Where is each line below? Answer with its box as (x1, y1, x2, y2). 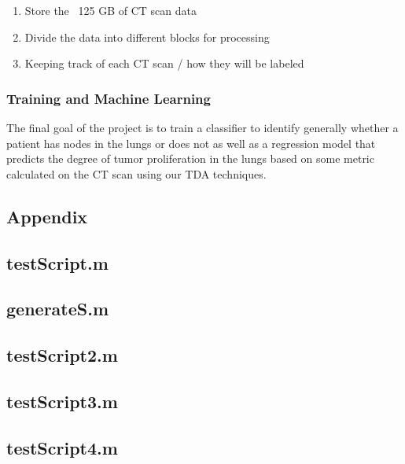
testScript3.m (6, 389, 118, 413)
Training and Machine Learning (6, 88, 211, 108)
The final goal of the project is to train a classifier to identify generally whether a (6, 120, 399, 135)
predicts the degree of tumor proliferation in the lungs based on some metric (6, 150, 374, 167)
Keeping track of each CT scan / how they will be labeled (24, 55, 304, 72)
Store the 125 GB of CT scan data (24, 2, 197, 18)
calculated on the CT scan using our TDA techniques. (6, 165, 267, 182)
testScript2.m (6, 343, 118, 367)
